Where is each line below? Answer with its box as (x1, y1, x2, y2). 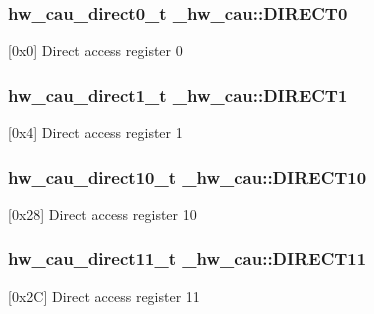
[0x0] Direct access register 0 (8, 40, 183, 61)
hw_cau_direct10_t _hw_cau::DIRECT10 (8, 164, 367, 189)
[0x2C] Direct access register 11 (8, 285, 200, 306)
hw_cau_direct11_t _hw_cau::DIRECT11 (8, 246, 367, 271)
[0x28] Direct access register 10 (8, 203, 197, 224)
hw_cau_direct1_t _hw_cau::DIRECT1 (8, 82, 348, 107)
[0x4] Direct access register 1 (8, 122, 183, 143)
